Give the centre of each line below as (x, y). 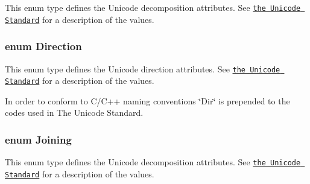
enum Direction (43, 46)
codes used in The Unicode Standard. (74, 113)
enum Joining (38, 139)
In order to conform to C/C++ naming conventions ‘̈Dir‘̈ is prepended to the (147, 100)
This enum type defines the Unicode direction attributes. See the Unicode (143, 68)
